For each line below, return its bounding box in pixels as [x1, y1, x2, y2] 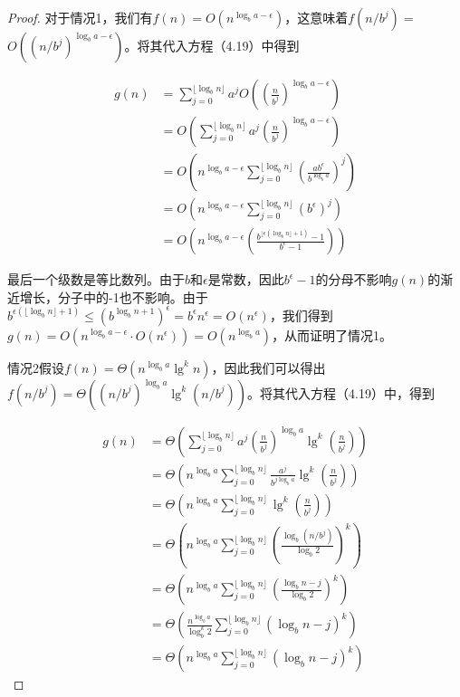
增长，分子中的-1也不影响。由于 [19, 287, 208, 306]
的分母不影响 [315, 270, 392, 289]
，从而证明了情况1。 [272, 325, 393, 344]
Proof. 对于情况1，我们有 [7, 8, 153, 26]
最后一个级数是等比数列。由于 [7, 270, 185, 289]
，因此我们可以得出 [211, 358, 326, 377]
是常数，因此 [207, 270, 284, 289]
